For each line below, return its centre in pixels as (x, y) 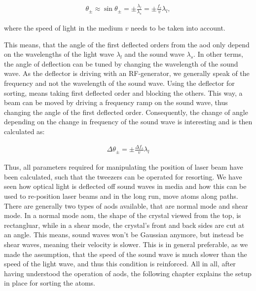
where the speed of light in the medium (63, 28)
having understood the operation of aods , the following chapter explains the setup (128, 273)
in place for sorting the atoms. (50, 283)
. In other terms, (218, 54)
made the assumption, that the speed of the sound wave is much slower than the (126, 254)
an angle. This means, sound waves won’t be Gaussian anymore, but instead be (124, 235)
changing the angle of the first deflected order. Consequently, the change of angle (126, 112)
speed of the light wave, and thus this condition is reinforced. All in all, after (120, 264)
